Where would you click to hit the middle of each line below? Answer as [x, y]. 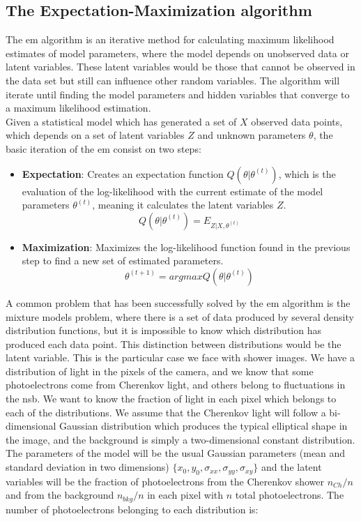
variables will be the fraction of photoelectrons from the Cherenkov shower [165, 481]
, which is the [307, 173]
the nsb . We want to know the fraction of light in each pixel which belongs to [171, 399]
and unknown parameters [252, 135]
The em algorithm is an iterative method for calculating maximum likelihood [170, 39]
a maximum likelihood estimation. [78, 108]
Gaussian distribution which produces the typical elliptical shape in [203, 426]
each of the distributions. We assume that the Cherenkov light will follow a [166, 412]
